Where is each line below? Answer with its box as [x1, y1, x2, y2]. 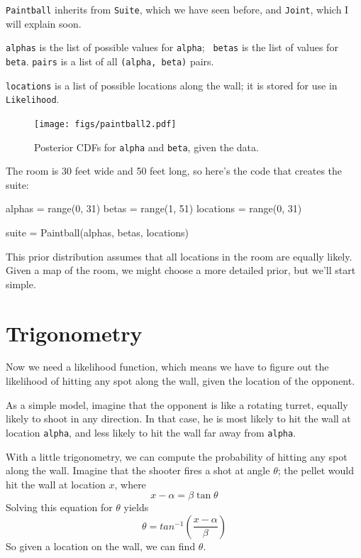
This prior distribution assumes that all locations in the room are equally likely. [6, 248, 352, 263]
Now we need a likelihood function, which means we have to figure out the [6, 359, 329, 374]
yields [123, 500, 149, 515]
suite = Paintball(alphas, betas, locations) [6, 224, 189, 239]
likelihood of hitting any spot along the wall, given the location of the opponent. [6, 373, 355, 388]
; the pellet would [277, 463, 355, 478]
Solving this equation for [6, 500, 113, 515]
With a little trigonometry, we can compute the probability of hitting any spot [6, 449, 348, 464]
